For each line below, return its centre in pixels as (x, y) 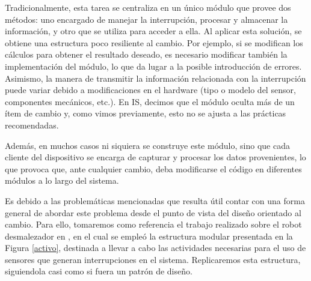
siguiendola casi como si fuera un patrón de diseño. (99, 271)
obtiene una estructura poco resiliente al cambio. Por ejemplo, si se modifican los (154, 42)
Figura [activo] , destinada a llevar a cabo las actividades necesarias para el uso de (155, 248)
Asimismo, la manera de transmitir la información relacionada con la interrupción (155, 78)
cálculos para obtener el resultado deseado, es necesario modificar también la (146, 54)
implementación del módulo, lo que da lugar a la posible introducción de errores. (153, 66)
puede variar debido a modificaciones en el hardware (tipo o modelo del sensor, (150, 90)
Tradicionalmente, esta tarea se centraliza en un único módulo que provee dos (148, 7)
